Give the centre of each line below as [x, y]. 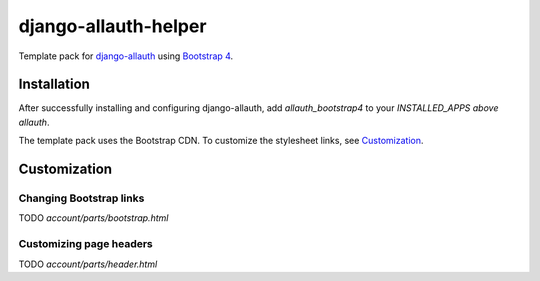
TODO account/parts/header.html [88, 264]
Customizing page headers [86, 244]
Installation [54, 84]
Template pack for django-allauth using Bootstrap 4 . [126, 56]
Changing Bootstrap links [81, 198]
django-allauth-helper [112, 26]
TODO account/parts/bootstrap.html [93, 218]
